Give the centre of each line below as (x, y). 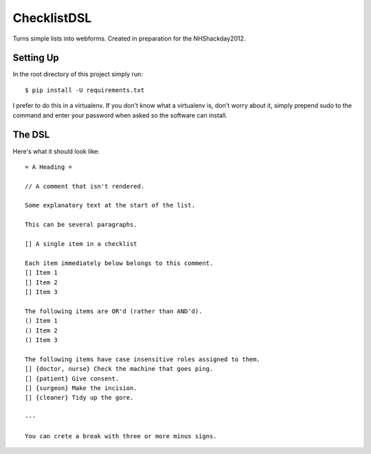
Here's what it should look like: (56, 151)
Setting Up (36, 58)
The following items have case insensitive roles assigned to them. (143, 359)
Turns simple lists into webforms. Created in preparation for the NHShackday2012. (129, 38)
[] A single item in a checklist (81, 244)
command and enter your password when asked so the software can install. (120, 115)
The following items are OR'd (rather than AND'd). (114, 311)
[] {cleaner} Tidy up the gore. (79, 398)
